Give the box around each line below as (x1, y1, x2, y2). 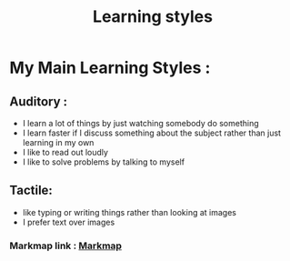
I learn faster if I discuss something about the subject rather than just (22, 127, 282, 138)
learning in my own (22, 137, 95, 147)
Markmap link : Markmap (9, 239, 123, 252)
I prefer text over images (22, 216, 115, 227)
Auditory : (9, 94, 68, 109)
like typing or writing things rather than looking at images (22, 206, 236, 217)
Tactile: (9, 183, 53, 198)
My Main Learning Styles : (9, 57, 211, 78)
